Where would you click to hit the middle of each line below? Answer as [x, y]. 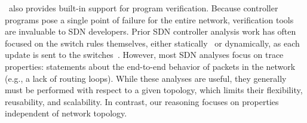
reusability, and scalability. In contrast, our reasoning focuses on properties [142, 101]
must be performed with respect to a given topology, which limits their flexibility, [154, 90]
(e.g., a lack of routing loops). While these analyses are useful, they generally [146, 78]
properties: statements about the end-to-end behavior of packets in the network [150, 66]
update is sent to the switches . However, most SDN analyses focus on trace [144, 55]
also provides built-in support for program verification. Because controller [143, 8]
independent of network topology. [66, 113]
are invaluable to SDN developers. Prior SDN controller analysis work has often [151, 31]
